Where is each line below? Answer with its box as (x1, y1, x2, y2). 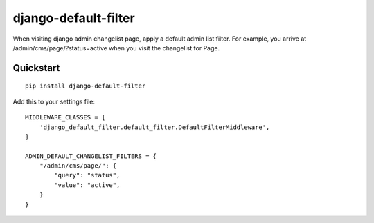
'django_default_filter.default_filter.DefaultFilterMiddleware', (39, 123, 270, 131)
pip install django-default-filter (25, 82, 146, 90)
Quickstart (12, 62, 60, 74)
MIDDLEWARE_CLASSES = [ (25, 114, 106, 122)
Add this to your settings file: (12, 97, 96, 106)
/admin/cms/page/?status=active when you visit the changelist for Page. (12, 43, 220, 52)
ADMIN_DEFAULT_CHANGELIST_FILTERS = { (25, 152, 157, 160)
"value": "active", (54, 181, 121, 189)
